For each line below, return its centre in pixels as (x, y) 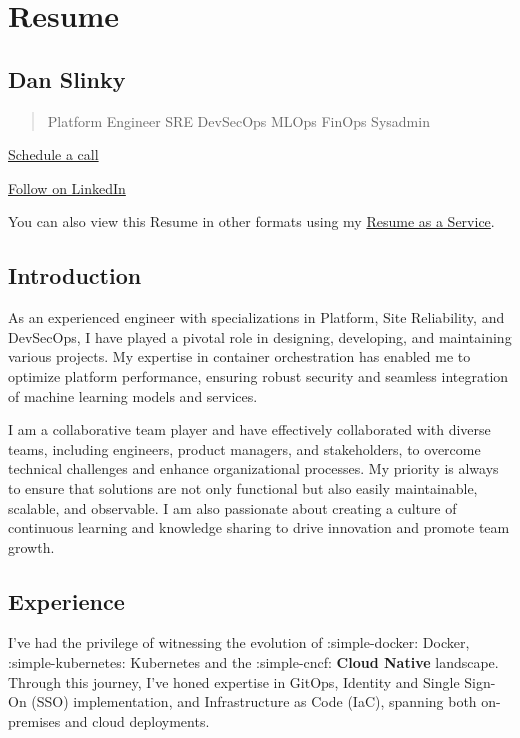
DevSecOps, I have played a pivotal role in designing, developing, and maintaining (260, 336)
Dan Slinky (67, 78)
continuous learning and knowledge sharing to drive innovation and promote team (259, 527)
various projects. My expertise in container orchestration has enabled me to (239, 356)
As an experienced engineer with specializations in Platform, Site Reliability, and (256, 317)
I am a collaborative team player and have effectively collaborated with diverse (249, 429)
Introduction (75, 275)
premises (34, 720)
